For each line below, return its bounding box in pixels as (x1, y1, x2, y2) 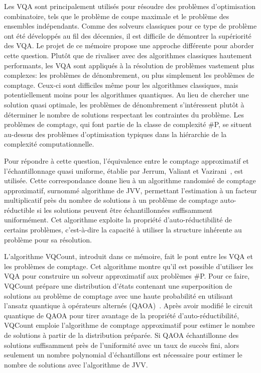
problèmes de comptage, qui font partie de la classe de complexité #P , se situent (4, 119, 252, 130)
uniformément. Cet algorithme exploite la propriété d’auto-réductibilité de (4, 214, 232, 225)
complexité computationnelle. (4, 139, 94, 149)
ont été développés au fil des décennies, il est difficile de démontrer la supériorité (4, 30, 251, 41)
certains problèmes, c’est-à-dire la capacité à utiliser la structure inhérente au (4, 224, 242, 235)
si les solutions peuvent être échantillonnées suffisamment (37, 204, 213, 215)
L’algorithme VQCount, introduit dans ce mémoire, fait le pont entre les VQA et (4, 251, 253, 262)
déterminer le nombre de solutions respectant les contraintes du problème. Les (4, 109, 244, 119)
